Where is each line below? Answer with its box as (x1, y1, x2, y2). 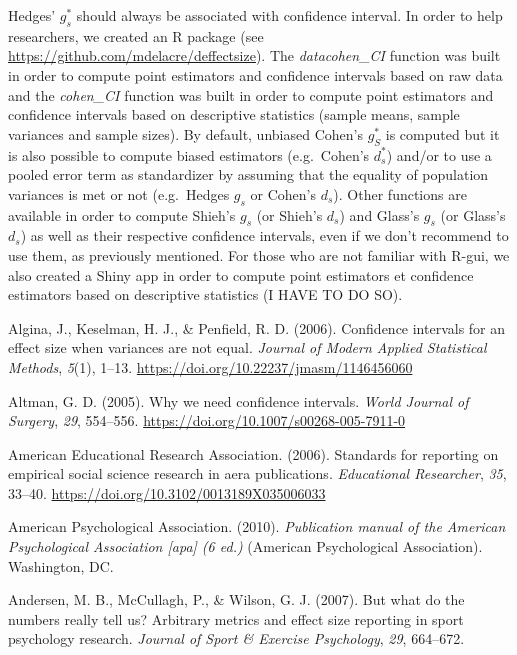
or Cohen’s (250, 183, 317, 204)
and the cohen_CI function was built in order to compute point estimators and (8, 84, 494, 105)
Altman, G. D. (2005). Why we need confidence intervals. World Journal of (8, 390, 469, 411)
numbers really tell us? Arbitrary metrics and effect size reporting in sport (8, 608, 464, 629)
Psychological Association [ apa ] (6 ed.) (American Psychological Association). (8, 536, 483, 557)
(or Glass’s (440, 204, 506, 225)
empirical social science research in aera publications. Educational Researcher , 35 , (8, 463, 507, 484)
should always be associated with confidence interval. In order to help (76, 5, 503, 25)
